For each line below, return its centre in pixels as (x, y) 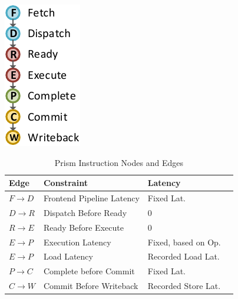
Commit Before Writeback (91, 286)
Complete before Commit (89, 271)
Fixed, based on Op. (184, 242)
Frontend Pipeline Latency (91, 198)
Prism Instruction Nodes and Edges (119, 162)
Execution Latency (77, 242)
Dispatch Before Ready (85, 212)
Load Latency (68, 256)
